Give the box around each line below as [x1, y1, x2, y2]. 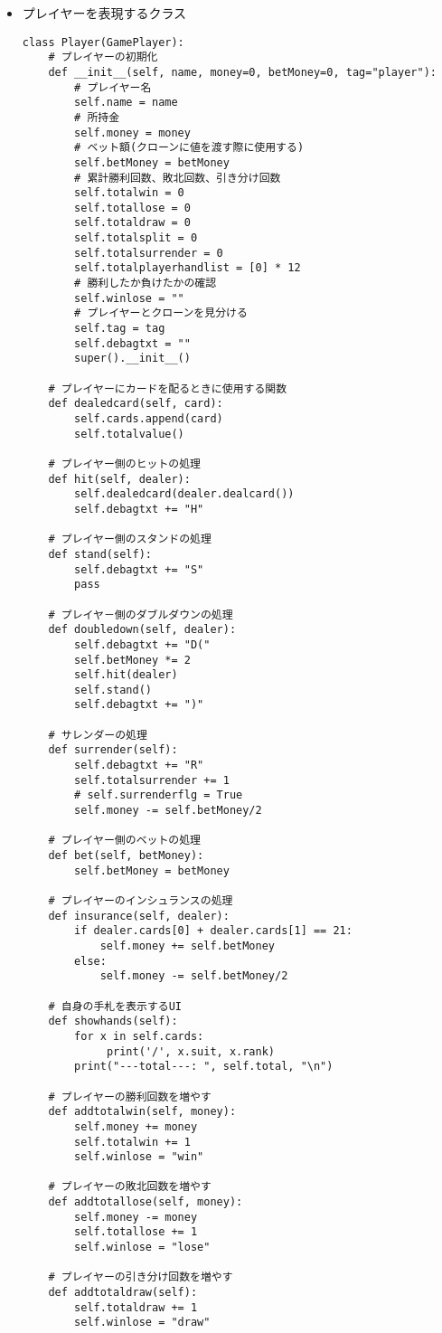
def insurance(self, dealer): [48, 909, 230, 922]
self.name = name [74, 96, 178, 109]
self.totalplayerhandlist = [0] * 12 [74, 261, 301, 275]
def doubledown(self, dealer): [48, 623, 237, 637]
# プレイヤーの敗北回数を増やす [48, 1180, 212, 1194]
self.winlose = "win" [74, 1150, 204, 1164]
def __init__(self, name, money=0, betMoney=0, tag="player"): [48, 65, 437, 79]
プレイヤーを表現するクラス [22, 4, 187, 22]
